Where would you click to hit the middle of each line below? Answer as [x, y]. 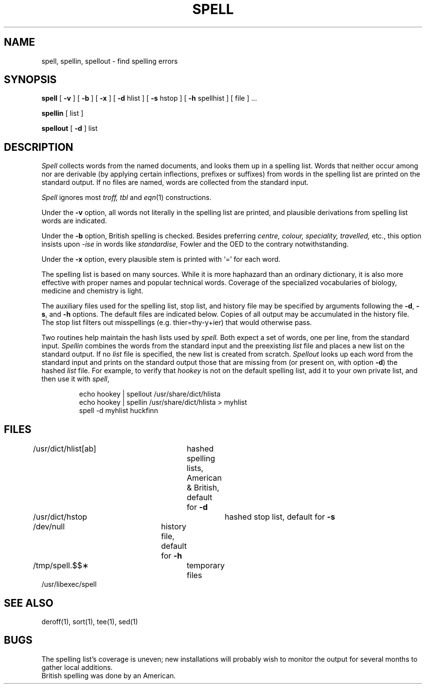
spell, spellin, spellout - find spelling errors [110, 61]
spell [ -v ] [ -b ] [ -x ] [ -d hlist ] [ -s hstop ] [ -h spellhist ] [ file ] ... [149, 98]
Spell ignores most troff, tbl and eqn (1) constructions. [126, 198]
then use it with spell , [75, 379]
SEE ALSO [29, 603]
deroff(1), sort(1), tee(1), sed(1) [90, 621]
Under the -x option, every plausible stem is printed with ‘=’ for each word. [161, 259]
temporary [205, 566]
